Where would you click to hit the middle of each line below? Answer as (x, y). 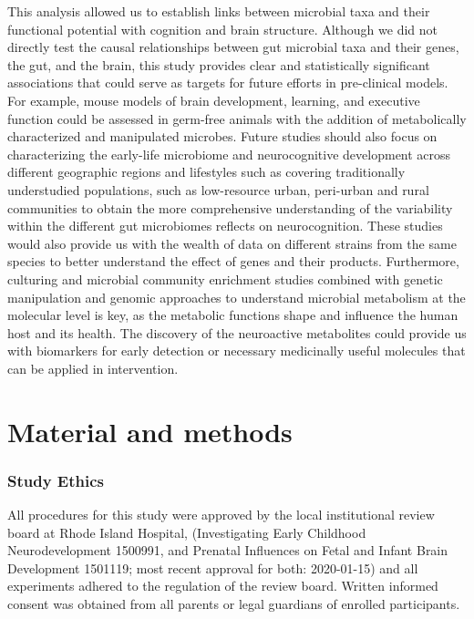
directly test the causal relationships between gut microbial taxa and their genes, (233, 47)
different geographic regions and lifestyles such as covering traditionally (206, 172)
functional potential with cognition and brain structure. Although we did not (223, 29)
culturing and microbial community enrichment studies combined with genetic (225, 279)
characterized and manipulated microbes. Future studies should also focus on (222, 136)
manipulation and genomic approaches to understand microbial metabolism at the (237, 297)
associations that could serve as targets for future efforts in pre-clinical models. (228, 83)
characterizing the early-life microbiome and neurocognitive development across (229, 154)
